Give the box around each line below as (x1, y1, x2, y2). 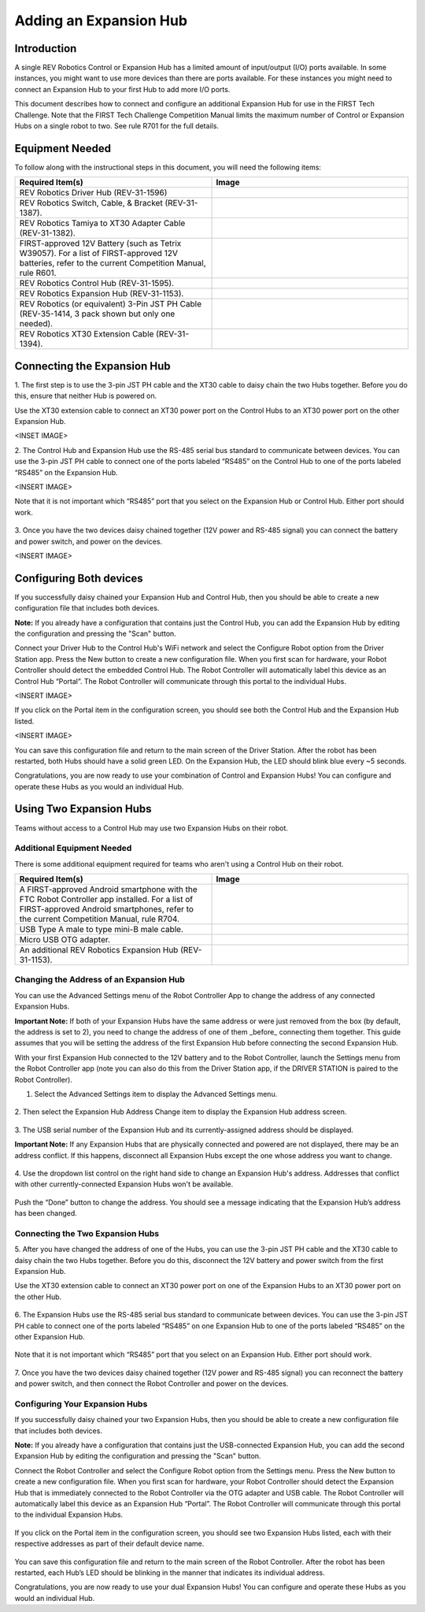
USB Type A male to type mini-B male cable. (19, 924, 184, 935)
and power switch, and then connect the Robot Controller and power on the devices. (14, 1379, 289, 1388)
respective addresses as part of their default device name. (14, 1539, 205, 1548)
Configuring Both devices (14, 571, 143, 585)
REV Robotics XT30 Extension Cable (19, 329, 154, 340)
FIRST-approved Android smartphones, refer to (19, 904, 194, 915)
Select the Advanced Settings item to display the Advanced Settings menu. (34, 1089, 278, 1098)
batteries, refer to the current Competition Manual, (19, 258, 206, 269)
